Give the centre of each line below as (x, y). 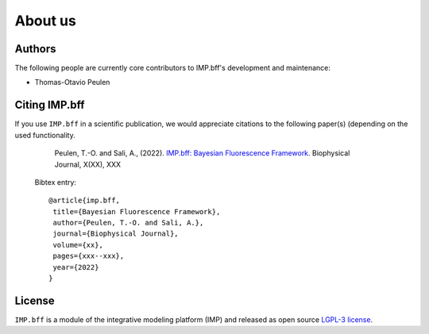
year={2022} (76, 267)
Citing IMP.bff (50, 105)
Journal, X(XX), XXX (88, 164)
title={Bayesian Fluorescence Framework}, (137, 211)
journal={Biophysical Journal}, (116, 234)
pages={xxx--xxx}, (89, 256)
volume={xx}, (78, 245)
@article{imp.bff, (85, 201)
